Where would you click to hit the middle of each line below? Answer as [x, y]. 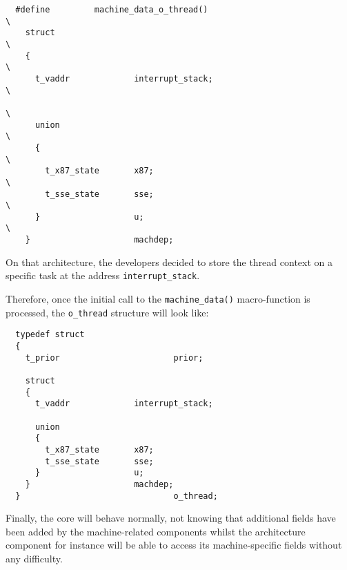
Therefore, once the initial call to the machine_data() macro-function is [158, 299]
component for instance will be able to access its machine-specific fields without [174, 545]
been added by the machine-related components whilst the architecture [156, 531]
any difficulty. [34, 558]
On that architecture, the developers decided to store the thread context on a [169, 262]
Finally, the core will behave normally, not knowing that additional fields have [171, 518]
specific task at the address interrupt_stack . [103, 275]
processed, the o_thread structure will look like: [107, 312]
